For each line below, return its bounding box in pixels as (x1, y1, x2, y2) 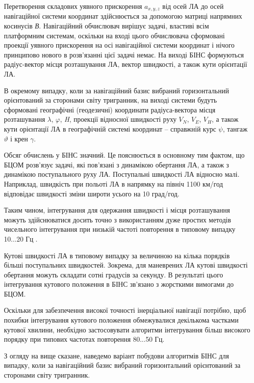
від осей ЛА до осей (162, 1, 224, 11)
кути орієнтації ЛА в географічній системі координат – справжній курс (4, 123, 216, 134)
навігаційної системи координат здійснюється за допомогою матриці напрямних (4, 11, 242, 21)
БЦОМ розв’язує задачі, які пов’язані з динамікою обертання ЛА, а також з (4, 159, 229, 169)
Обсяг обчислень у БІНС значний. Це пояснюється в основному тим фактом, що (4, 150, 245, 160)
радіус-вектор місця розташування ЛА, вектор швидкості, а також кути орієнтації (4, 59, 247, 69)
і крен (10, 133, 28, 143)
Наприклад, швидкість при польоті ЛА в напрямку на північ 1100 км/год (4, 178, 223, 189)
